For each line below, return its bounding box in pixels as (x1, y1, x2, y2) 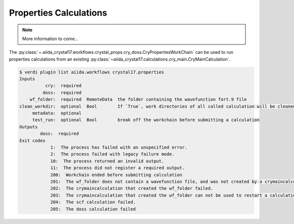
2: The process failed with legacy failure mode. (50, 152, 175, 157)
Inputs (19, 76, 35, 82)
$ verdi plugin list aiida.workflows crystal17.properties (19, 69, 164, 75)
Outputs (19, 124, 38, 130)
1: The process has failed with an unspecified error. (50, 145, 188, 150)
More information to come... (22, 36, 78, 42)
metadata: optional (32, 111, 82, 116)
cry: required (45, 83, 82, 89)
